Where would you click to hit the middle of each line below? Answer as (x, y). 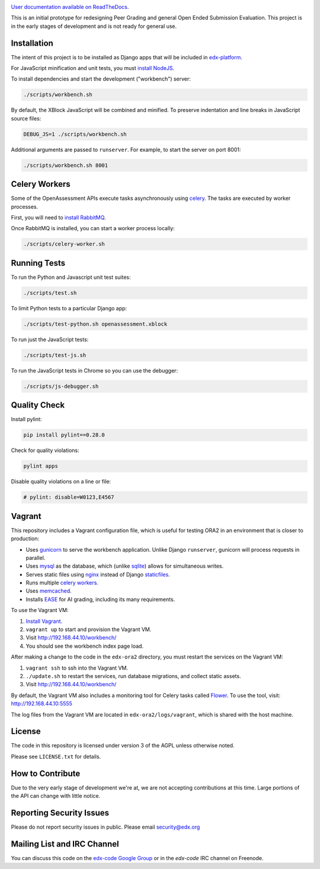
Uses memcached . (49, 591)
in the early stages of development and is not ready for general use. (94, 26)
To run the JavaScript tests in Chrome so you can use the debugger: (94, 370)
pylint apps (41, 466)
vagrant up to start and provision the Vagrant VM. (89, 629)
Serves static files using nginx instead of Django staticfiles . (98, 574)
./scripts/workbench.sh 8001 (66, 165)
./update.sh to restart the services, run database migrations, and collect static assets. (133, 676)
